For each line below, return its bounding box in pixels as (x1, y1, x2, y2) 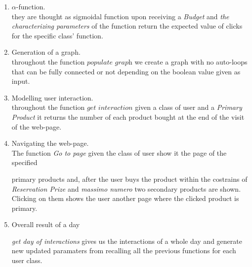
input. (11, 76, 30, 86)
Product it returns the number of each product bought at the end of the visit (11, 111, 245, 122)
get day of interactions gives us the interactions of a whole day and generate (11, 235, 242, 246)
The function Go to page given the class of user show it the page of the (11, 147, 227, 158)
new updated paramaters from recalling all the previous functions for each (11, 245, 236, 256)
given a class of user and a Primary (135, 102, 242, 112)
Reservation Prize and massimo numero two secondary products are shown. (11, 183, 241, 194)
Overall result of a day (11, 219, 80, 230)
